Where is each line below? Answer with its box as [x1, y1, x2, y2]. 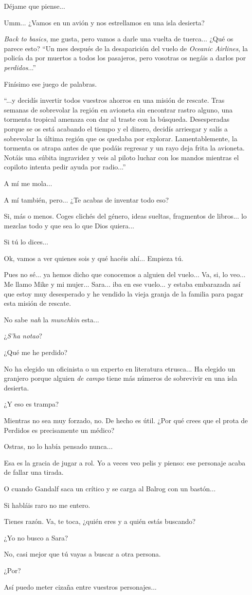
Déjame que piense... [4, 1, 65, 11]
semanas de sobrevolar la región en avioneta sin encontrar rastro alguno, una [4, 104, 233, 114]
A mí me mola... [4, 178, 53, 188]
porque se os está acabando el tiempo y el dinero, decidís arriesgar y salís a [4, 123, 228, 133]
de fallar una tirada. [4, 467, 64, 477]
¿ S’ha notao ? [4, 331, 42, 341]
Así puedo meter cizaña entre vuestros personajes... [4, 581, 157, 592]
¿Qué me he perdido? [4, 347, 68, 357]
